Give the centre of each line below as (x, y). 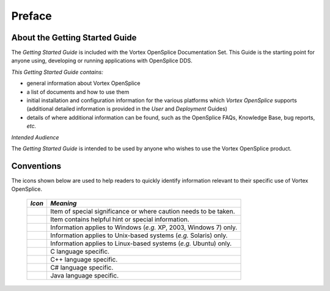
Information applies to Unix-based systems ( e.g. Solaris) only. (139, 235)
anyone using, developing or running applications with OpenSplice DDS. (102, 61)
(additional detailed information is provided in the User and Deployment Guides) (127, 109)
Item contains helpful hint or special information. (119, 219)
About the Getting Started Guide (74, 38)
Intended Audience (35, 137)
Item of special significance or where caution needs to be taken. (142, 211)
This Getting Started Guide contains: (57, 72)
